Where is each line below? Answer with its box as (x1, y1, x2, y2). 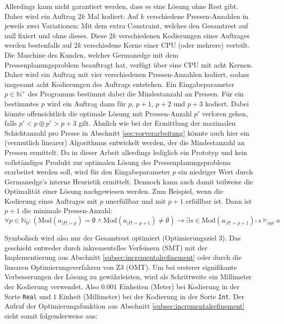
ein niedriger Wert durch (178, 166, 253, 177)
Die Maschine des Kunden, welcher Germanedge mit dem (4, 49, 179, 60)
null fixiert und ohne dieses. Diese (4, 30, 107, 40)
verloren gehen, (202, 108, 248, 118)
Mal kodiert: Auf (87, 10, 139, 21)
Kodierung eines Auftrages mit (4, 195, 98, 206)
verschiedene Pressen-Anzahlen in (146, 10, 249, 21)
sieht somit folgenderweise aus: (4, 310, 98, 321)
